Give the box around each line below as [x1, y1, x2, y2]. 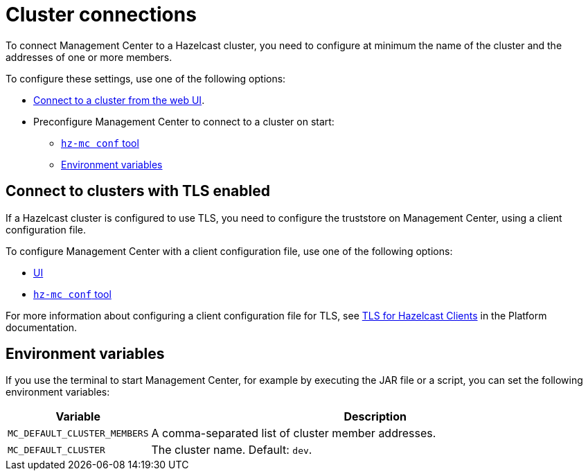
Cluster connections [6, 3, 197, 26]
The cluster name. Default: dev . [151, 443, 312, 457]
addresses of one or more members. [6, 51, 172, 63]
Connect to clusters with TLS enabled [6, 182, 270, 200]
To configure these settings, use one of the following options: [6, 72, 286, 85]
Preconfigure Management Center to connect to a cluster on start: [33, 115, 335, 127]
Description [344, 409, 407, 424]
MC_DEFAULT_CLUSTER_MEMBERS [8, 427, 149, 439]
